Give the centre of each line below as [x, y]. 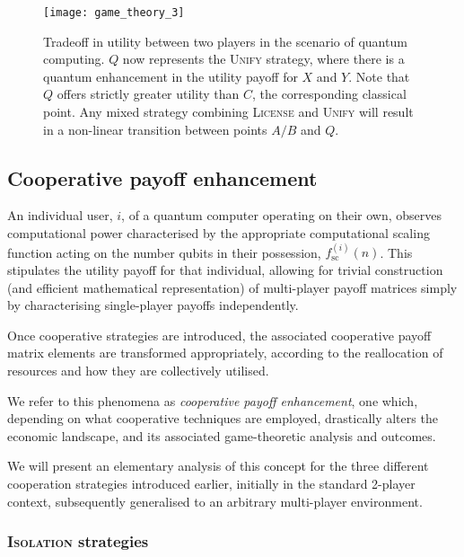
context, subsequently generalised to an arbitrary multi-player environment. [215, 501]
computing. [74, 59]
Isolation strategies [78, 541]
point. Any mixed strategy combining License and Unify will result [228, 112]
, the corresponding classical [329, 94]
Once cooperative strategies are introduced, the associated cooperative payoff [219, 335]
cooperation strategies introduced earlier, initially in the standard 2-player [211, 483]
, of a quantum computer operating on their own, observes [282, 215]
